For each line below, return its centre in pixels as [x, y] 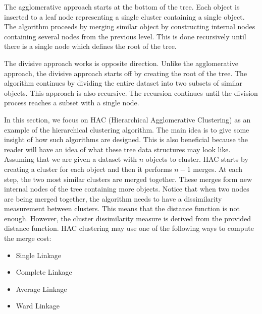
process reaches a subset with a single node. [72, 103]
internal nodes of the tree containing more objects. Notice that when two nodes [127, 189]
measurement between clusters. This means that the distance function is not [122, 208]
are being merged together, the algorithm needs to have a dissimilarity [113, 198]
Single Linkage [39, 255]
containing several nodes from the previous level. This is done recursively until [125, 36]
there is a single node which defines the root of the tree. [90, 46]
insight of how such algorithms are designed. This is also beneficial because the [126, 139]
